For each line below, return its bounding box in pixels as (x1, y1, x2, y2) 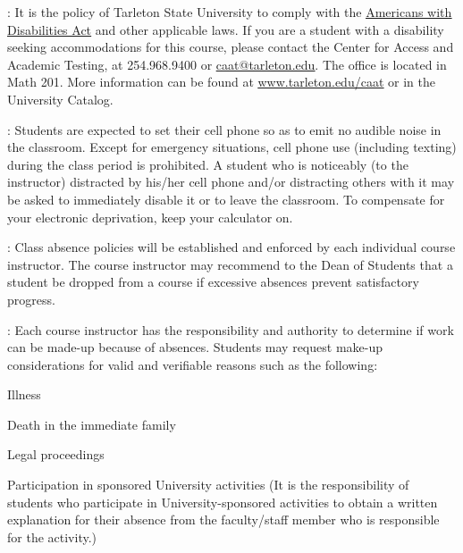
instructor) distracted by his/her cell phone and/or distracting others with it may (7, 172, 455, 191)
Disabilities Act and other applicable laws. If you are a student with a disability (7, 20, 444, 38)
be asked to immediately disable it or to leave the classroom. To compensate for (7, 189, 445, 208)
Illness (7, 385, 41, 404)
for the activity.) (7, 527, 97, 546)
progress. (7, 289, 55, 308)
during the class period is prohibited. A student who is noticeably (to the (7, 155, 408, 173)
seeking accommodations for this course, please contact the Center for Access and (7, 38, 454, 56)
